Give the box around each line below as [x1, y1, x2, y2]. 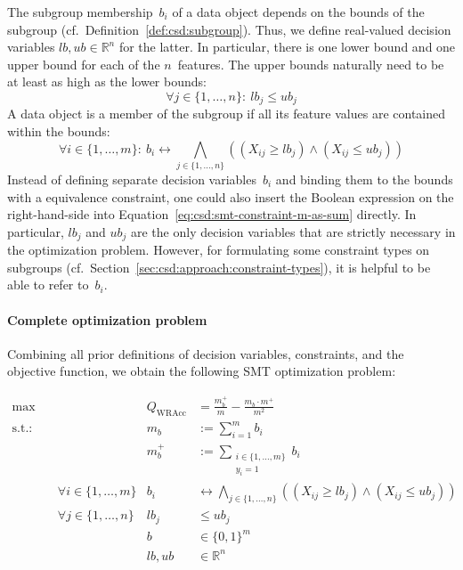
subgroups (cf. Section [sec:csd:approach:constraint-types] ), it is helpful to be [7, 257, 431, 276]
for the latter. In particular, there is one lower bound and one [118, 37, 456, 56]
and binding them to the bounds [275, 169, 453, 188]
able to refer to [7, 275, 89, 294]
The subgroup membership [7, 3, 153, 20]
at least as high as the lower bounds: [7, 72, 207, 91]
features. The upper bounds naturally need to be [177, 54, 444, 73]
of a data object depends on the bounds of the [172, 3, 425, 20]
